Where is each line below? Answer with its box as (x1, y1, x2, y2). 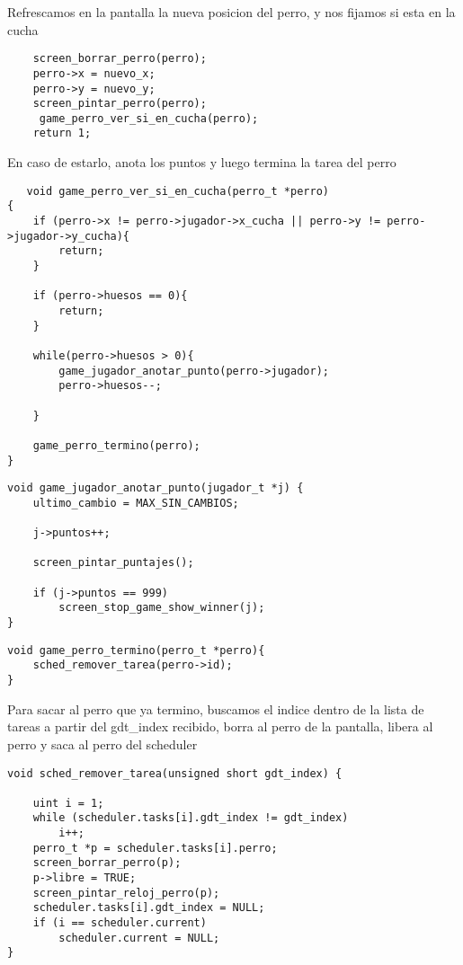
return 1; (32, 127, 92, 140)
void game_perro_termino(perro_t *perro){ (7, 643, 265, 657)
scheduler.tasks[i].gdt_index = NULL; (32, 901, 265, 915)
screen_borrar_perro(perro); (32, 52, 207, 66)
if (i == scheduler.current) (32, 916, 207, 930)
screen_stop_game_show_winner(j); (58, 601, 265, 615)
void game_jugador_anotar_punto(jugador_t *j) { (7, 482, 304, 495)
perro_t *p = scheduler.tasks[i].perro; (32, 841, 278, 854)
